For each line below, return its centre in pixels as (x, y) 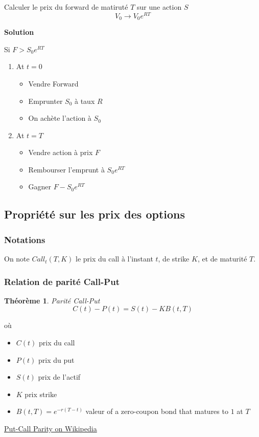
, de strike (174, 259)
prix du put (56, 359)
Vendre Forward (53, 83)
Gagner (40, 187)
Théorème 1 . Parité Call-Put (52, 300)
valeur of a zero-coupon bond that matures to (157, 411)
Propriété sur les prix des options (95, 214)
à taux (85, 101)
